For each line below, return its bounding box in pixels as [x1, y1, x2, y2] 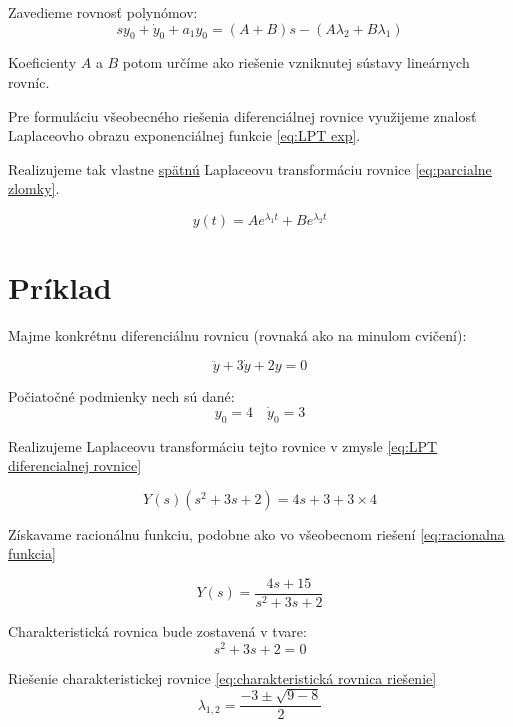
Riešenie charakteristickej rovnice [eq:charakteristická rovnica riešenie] [8, 667, 437, 688]
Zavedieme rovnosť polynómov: [8, 2, 198, 22]
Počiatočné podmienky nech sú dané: [8, 385, 235, 406]
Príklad [8, 267, 112, 308]
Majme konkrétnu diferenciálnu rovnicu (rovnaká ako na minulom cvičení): [8, 325, 467, 346]
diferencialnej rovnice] [8, 455, 142, 476]
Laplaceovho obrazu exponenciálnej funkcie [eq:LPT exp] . [8, 125, 361, 146]
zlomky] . [8, 178, 60, 199]
